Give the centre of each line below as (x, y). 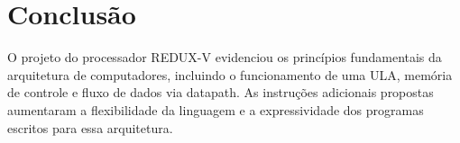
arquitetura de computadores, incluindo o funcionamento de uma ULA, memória (230, 74)
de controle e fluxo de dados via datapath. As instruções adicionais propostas (221, 92)
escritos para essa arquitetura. (90, 127)
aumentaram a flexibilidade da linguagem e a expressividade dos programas (216, 109)
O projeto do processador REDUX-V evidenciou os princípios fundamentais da (225, 57)
